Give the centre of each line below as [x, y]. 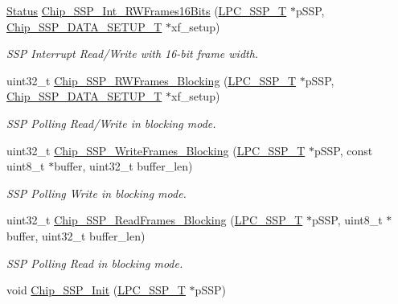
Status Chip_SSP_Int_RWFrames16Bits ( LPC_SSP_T [147, 10]
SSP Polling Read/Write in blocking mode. [111, 123]
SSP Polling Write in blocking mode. [96, 193]
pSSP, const [343, 150]
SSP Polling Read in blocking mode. [95, 263]
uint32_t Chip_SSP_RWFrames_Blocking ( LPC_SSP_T [152, 80]
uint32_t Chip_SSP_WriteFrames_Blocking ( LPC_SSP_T [156, 150]
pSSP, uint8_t [347, 220]
